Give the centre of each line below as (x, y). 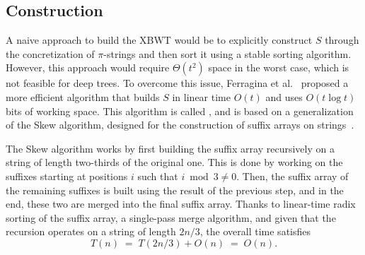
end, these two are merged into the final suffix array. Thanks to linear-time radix (181, 204)
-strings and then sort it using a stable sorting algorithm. (227, 53)
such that (158, 176)
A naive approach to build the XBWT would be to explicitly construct (159, 40)
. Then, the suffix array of (292, 176)
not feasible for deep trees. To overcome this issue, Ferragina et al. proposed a (177, 83)
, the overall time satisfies (255, 231)
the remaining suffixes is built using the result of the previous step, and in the (175, 190)
